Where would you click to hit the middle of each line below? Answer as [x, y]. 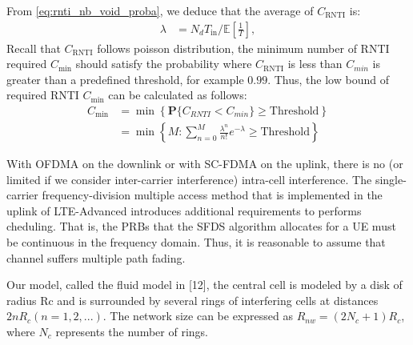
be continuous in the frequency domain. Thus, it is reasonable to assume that [196, 242]
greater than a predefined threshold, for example [125, 79]
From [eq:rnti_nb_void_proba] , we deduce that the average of [160, 10]
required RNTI [43, 95]
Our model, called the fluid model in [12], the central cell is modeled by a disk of [204, 285]
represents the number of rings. [132, 331]
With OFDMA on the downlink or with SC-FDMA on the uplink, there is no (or [205, 164]
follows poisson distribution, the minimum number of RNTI [243, 48]
